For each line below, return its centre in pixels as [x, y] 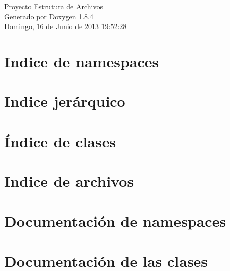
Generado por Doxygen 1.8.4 [49, 16]
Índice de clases [60, 141]
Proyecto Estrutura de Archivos [54, 6]
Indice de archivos [69, 181]
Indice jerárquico [65, 101]
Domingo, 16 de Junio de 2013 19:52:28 [66, 26]
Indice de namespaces [82, 61]
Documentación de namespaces [115, 221]
